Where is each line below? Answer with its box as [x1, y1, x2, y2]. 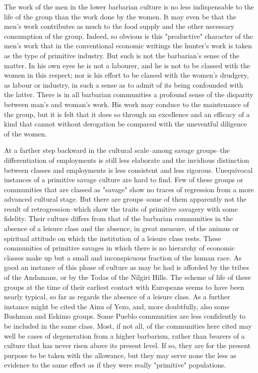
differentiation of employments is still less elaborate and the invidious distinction [4, 154, 250, 165]
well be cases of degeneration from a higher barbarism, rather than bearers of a [4, 330, 245, 341]
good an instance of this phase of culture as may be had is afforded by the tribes [4, 262, 250, 272]
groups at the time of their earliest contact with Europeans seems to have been [4, 281, 245, 292]
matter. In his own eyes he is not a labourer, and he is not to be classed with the [4, 60, 250, 70]
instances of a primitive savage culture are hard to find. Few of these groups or [4, 174, 244, 185]
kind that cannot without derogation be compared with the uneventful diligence [4, 119, 247, 129]
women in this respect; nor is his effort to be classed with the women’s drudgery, [4, 70, 249, 80]
